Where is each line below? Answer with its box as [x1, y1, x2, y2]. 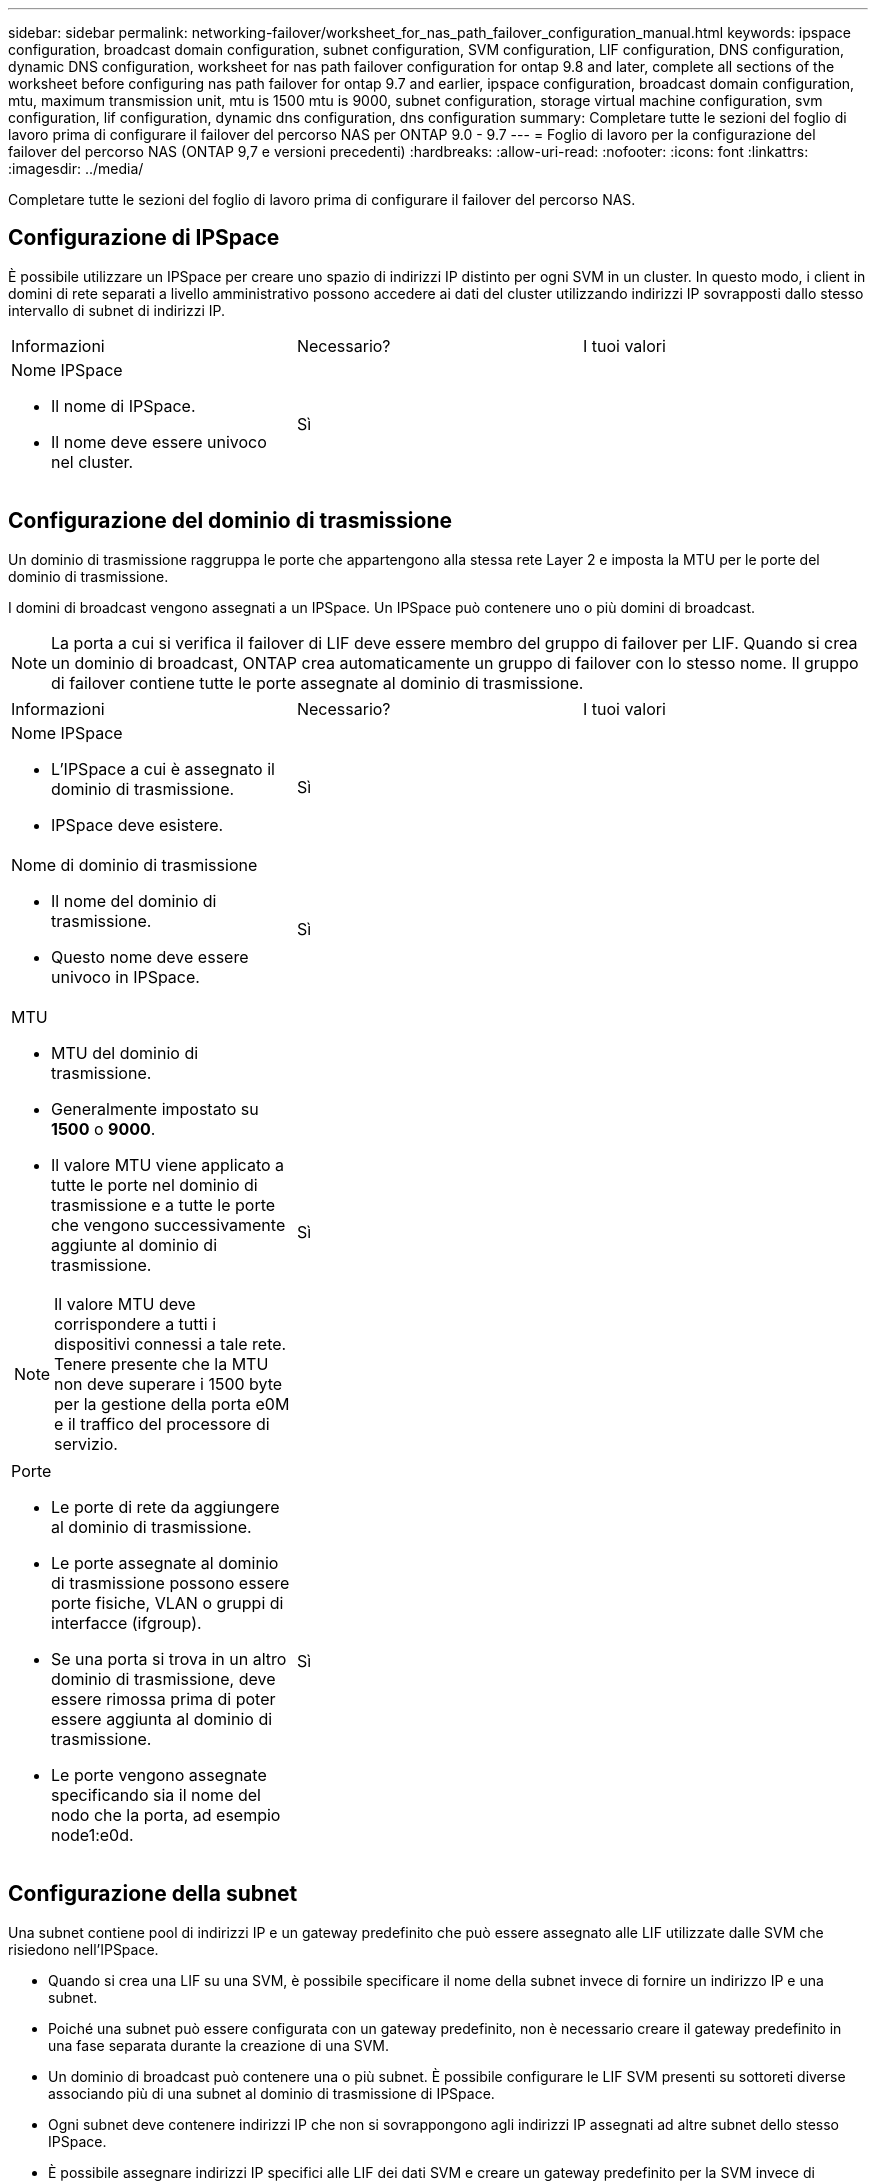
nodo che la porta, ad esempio [51, 1804, 281, 1825]
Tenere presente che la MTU [54, 1353, 269, 1374]
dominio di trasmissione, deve [51, 1668, 276, 1689]
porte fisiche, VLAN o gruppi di [51, 1592, 284, 1613]
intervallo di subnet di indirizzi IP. [8, 301, 225, 319]
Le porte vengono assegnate [51, 1764, 267, 1785]
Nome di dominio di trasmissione [11, 854, 258, 875]
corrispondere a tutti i [54, 1313, 217, 1334]
